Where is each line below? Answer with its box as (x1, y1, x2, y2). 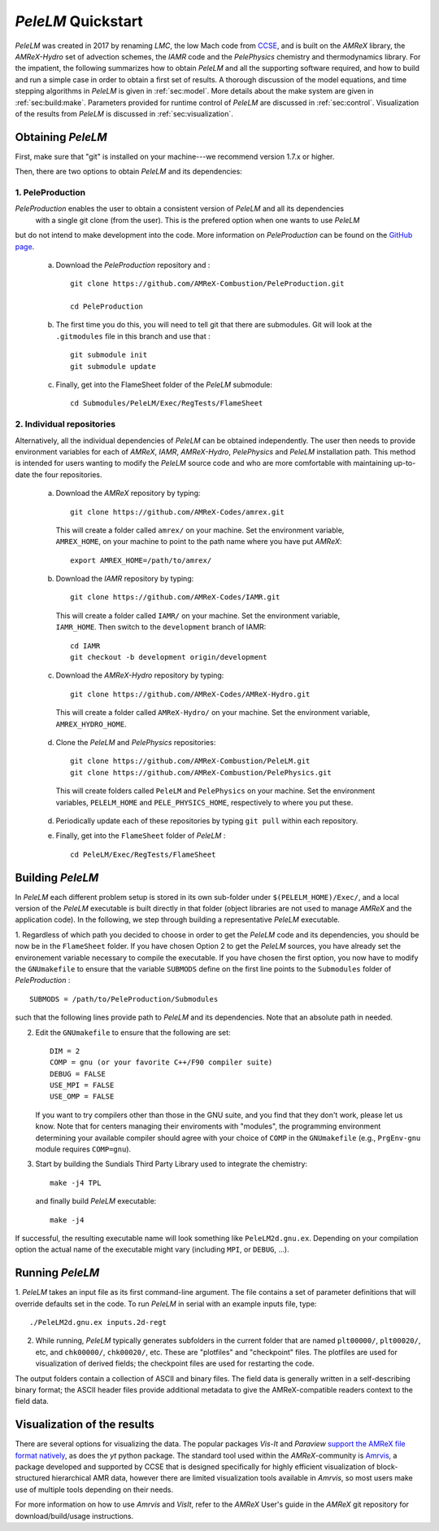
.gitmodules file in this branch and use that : (55, 331, 211, 341)
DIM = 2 (50, 1046, 80, 1055)
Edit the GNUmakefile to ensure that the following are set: (35, 1027, 231, 1037)
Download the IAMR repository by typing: (55, 574, 194, 584)
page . (15, 241, 35, 252)
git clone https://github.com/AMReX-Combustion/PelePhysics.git (70, 768, 333, 777)
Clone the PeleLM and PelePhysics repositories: (55, 737, 216, 747)
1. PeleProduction (15, 186, 85, 198)
